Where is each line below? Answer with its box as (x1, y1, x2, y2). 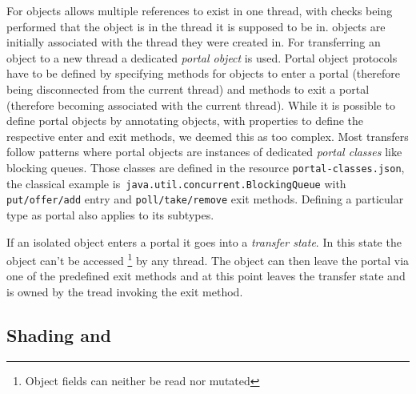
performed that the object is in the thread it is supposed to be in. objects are (6, 18, 386, 34)
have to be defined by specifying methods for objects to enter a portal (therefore (6, 65, 400, 82)
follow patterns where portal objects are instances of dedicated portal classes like (6, 143, 402, 160)
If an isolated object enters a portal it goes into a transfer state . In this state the (6, 233, 402, 250)
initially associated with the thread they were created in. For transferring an (6, 34, 381, 50)
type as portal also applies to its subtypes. (6, 206, 214, 223)
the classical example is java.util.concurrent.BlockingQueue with (6, 175, 346, 191)
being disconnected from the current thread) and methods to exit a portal (6, 80, 370, 97)
